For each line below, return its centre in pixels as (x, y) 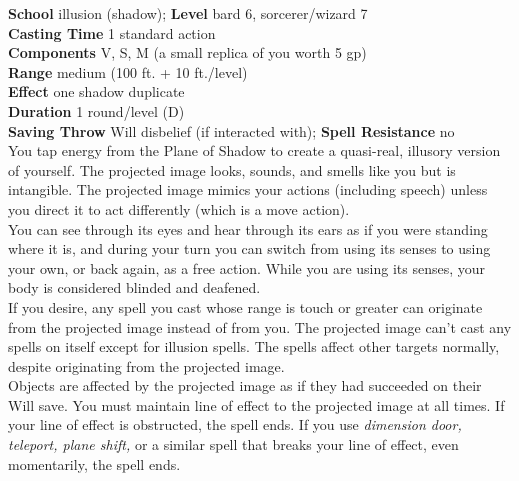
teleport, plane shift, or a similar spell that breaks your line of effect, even (233, 444)
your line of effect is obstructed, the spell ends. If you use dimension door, (235, 424)
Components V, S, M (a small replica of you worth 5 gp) (187, 52)
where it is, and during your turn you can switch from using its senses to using (249, 248)
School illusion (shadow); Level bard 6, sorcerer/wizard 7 (188, 13)
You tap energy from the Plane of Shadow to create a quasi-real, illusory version (254, 150)
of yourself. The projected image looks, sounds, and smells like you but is (232, 169)
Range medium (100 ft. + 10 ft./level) (128, 71)
